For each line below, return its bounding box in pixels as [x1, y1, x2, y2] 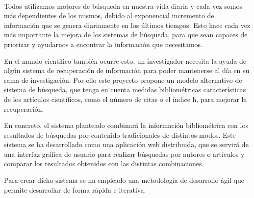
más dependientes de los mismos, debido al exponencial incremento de [4, 10, 214, 21]
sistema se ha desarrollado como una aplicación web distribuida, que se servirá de [4, 139, 249, 149]
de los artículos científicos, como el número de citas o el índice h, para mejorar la [4, 94, 247, 104]
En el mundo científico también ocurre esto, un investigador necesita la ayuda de [4, 55, 247, 66]
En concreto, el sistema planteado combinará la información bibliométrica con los [4, 120, 248, 130]
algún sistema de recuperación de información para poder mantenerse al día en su [4, 65, 250, 75]
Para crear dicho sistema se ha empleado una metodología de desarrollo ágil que [4, 175, 244, 185]
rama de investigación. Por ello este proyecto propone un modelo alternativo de [4, 74, 242, 85]
